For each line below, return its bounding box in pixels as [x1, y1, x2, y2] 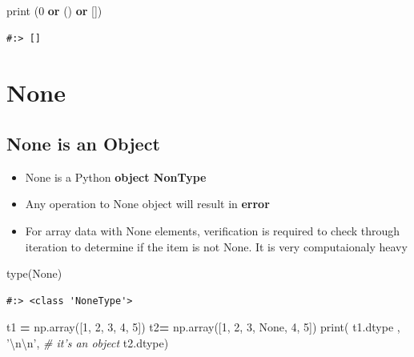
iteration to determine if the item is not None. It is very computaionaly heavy [25, 238, 408, 255]
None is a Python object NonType [25, 168, 207, 185]
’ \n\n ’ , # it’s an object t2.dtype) [6, 334, 169, 351]
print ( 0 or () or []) [6, 2, 102, 18]
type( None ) [6, 265, 62, 282]
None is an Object [6, 130, 160, 155]
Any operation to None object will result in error [25, 195, 270, 212]
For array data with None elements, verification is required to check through [25, 222, 400, 239]
